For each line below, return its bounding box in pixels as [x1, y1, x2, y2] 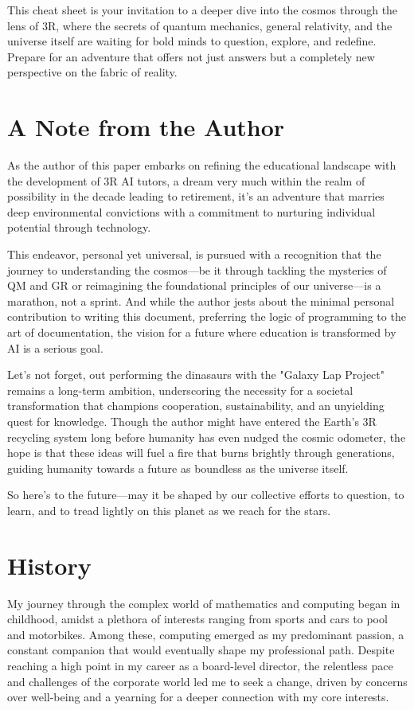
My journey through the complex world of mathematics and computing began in [7, 595, 400, 611]
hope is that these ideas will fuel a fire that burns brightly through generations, [7, 444, 395, 461]
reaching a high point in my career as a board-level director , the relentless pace [7, 657, 393, 674]
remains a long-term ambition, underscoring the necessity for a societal [7, 381, 353, 398]
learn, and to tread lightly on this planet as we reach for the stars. [7, 501, 331, 518]
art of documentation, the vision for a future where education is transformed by [7, 324, 396, 341]
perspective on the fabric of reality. [7, 64, 178, 80]
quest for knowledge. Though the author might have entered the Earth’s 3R [7, 413, 377, 429]
